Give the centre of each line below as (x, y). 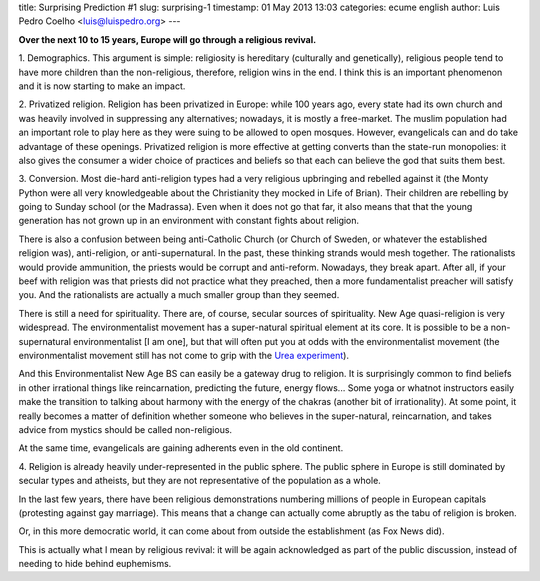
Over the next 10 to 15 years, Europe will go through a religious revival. (167, 39)
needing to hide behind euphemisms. (95, 564)
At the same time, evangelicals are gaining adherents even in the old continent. (181, 448)
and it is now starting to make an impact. (102, 86)
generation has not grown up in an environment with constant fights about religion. (189, 221)
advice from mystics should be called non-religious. (125, 429)
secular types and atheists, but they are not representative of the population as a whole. (200, 481)
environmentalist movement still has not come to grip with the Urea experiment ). (184, 355)
